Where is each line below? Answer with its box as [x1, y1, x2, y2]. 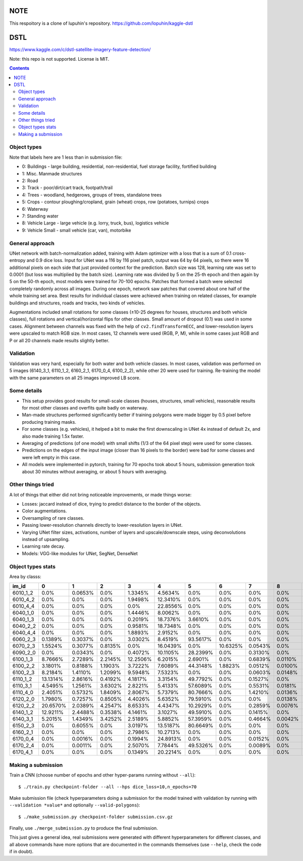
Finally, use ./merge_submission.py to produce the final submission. [9, 825, 159, 831]
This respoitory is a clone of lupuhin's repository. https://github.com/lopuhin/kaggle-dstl [9, 20, 193, 26]
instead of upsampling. [22, 536, 70, 542]
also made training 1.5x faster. [22, 433, 84, 439]
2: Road [22, 177, 38, 184]
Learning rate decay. [22, 543, 65, 550]
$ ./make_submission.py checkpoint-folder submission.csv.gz [18, 814, 173, 820]
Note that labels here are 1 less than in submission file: [9, 154, 123, 160]
